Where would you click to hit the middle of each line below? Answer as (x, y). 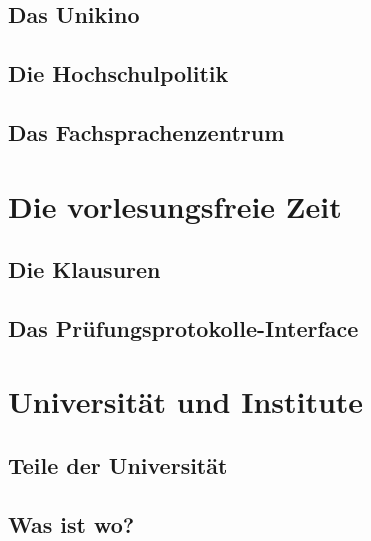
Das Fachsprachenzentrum (146, 131)
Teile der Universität (118, 465)
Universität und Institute (186, 401)
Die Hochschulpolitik (118, 73)
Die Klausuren (84, 269)
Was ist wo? (71, 523)
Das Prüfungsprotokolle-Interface (183, 327)
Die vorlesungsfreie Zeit (175, 205)
